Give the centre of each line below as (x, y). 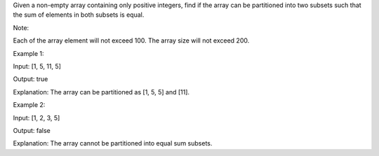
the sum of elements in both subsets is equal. (79, 15)
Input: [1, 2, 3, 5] (36, 118)
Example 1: (28, 53)
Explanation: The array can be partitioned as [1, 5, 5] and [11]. (101, 92)
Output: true (31, 79)
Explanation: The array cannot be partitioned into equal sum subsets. (113, 143)
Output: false (32, 130)
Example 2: (29, 105)
